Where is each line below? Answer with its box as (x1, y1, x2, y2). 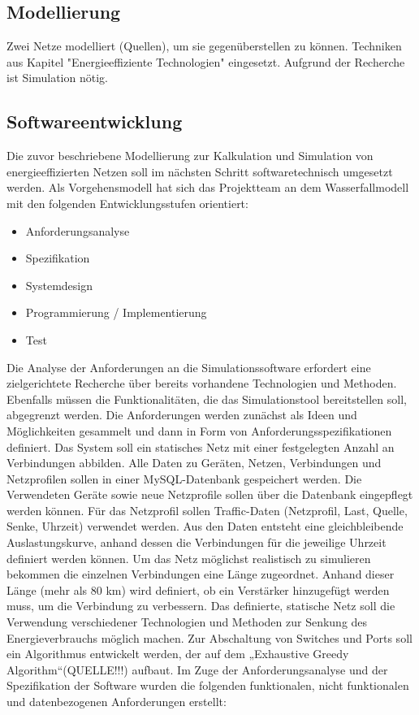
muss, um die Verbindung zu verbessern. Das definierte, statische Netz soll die (6, 597, 395, 614)
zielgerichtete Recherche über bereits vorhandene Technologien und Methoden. (6, 375, 397, 392)
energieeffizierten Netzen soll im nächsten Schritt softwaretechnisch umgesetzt (6, 162, 393, 180)
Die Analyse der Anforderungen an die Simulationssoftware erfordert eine (6, 358, 371, 375)
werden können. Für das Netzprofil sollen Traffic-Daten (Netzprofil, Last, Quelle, (6, 501, 408, 518)
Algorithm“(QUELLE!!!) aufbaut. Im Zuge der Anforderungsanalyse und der (6, 661, 388, 678)
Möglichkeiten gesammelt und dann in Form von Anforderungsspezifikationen (6, 422, 392, 439)
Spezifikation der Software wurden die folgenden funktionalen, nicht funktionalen (6, 677, 409, 694)
